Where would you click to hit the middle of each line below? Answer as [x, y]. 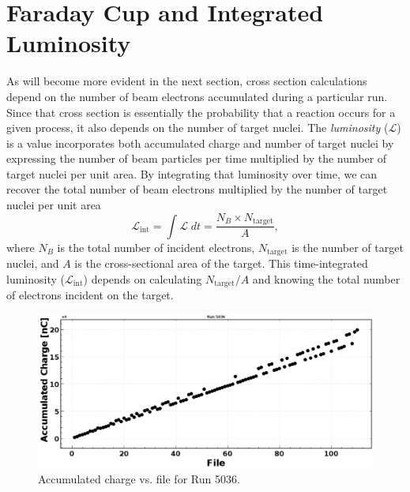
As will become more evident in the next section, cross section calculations [187, 81]
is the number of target [348, 247]
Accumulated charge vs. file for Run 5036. [139, 479]
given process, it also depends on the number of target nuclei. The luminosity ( [197, 128]
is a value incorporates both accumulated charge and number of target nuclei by [200, 143]
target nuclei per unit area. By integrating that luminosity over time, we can [192, 173]
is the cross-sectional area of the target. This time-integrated [221, 263]
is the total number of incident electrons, [156, 247]
